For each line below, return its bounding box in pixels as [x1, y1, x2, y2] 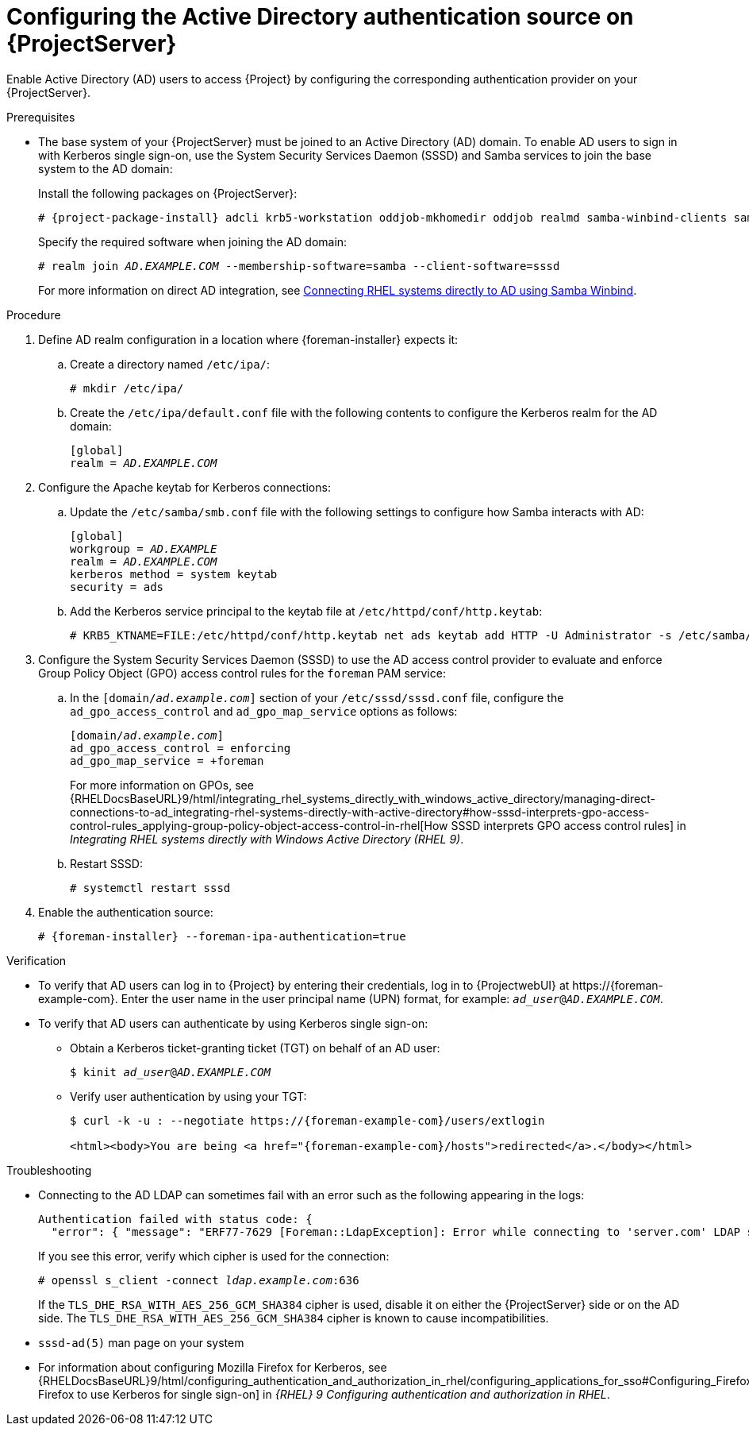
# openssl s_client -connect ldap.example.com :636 [38, 1273, 359, 1287]
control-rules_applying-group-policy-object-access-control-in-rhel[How [70, 818, 448, 832]
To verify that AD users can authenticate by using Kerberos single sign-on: [38, 1016, 428, 1030]
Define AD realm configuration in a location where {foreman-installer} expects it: [38, 332, 459, 346]
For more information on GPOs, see [70, 778, 254, 792]
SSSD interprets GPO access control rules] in [451, 818, 686, 832]
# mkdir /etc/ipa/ [70, 381, 184, 395]
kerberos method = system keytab [70, 567, 278, 581]
